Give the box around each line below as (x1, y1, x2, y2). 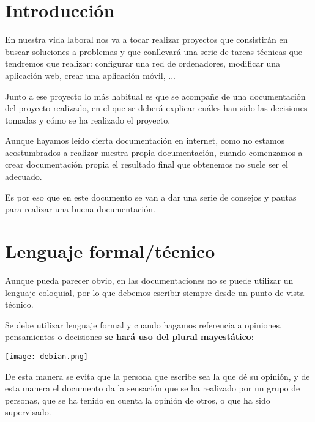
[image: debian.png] (5, 352, 89, 361)
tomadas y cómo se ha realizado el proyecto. (5, 113, 171, 126)
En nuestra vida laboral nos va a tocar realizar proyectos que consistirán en (5, 33, 288, 46)
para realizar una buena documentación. (5, 202, 155, 215)
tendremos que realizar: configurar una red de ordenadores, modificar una (5, 57, 281, 70)
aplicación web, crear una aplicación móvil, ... (5, 68, 176, 81)
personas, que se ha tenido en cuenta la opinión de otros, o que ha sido (5, 393, 270, 406)
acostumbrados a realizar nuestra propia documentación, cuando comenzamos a (5, 146, 303, 158)
